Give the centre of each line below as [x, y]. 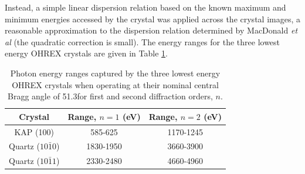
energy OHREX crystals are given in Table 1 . [86, 53]
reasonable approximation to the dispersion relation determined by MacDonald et [151, 30]
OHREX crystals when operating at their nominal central [115, 84]
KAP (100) [34, 131]
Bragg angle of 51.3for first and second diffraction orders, [110, 96]
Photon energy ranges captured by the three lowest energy [115, 73]
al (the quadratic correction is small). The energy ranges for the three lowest [143, 41]
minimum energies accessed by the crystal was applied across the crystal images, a [152, 19]
